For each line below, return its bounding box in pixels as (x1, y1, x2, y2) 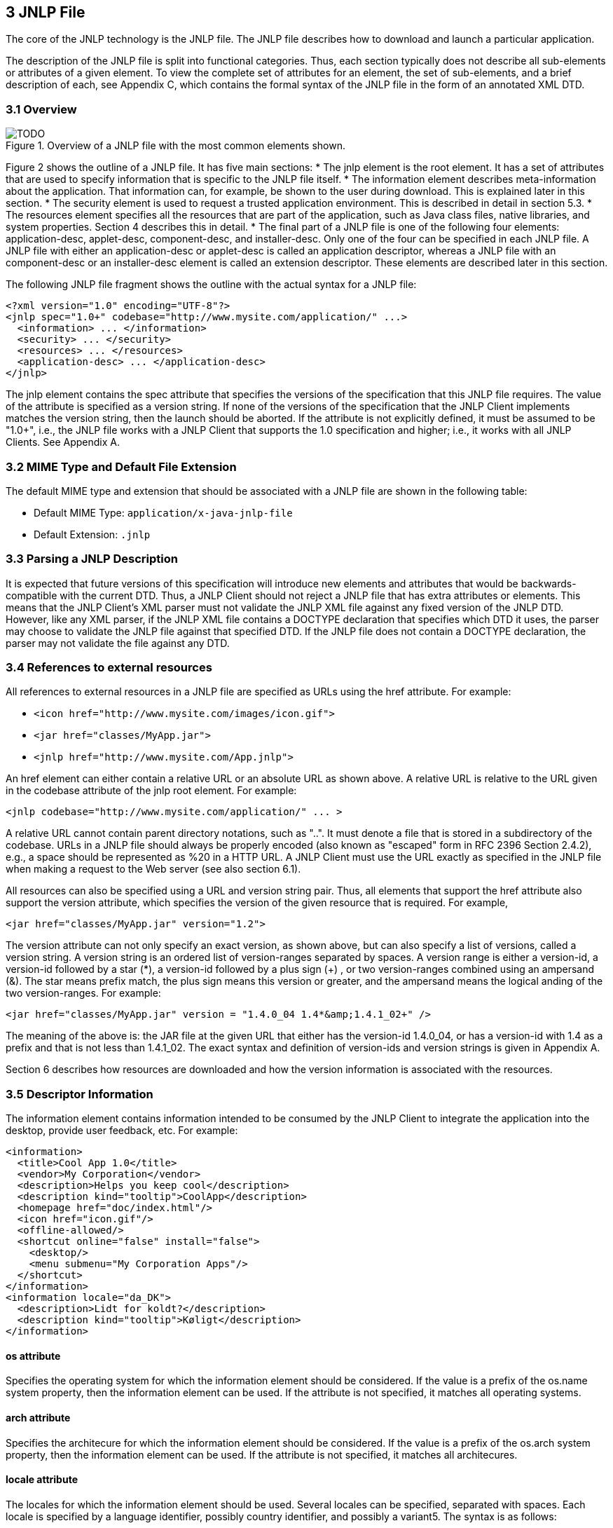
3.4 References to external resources (6, 660, 212, 675)
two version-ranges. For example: (6, 987, 161, 1000)
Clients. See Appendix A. (6, 436, 120, 449)
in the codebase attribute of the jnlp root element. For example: (6, 784, 297, 797)
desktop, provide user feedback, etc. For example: (6, 1124, 238, 1137)
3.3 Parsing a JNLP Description (6, 552, 178, 566)
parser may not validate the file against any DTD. (6, 636, 230, 649)
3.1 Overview (6, 102, 77, 116)
